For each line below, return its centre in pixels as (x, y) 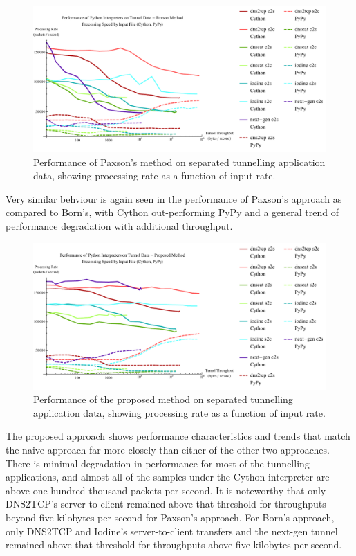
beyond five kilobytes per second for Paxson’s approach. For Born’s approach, (170, 517)
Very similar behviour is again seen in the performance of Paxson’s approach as (174, 198)
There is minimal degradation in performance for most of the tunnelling (158, 463)
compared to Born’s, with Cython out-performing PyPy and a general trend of (172, 212)
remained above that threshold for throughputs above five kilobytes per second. (174, 545)
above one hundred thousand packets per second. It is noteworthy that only (166, 490)
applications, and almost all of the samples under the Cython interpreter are (168, 477)
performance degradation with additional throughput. (119, 225)
